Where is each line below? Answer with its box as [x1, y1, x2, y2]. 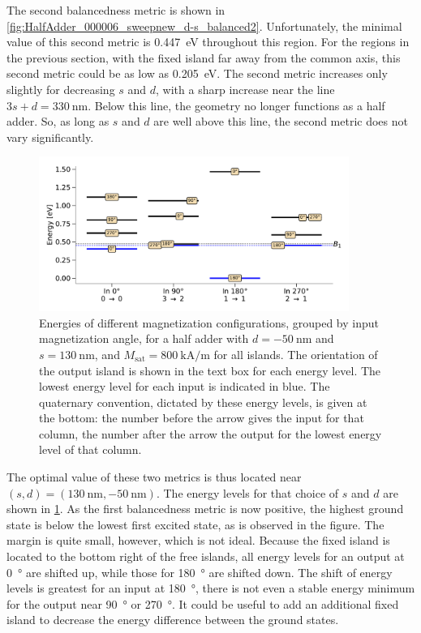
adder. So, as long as [6, 113, 110, 130]
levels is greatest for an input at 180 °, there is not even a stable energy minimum [6, 580, 415, 597]
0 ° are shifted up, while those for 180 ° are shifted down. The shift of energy [6, 563, 393, 580]
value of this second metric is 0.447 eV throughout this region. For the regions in [6, 33, 410, 50]
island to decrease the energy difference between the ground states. [6, 611, 339, 628]
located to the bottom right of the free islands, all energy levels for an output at [6, 548, 405, 565]
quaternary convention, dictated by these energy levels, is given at [39, 393, 367, 410]
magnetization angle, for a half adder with [39, 330, 249, 347]
